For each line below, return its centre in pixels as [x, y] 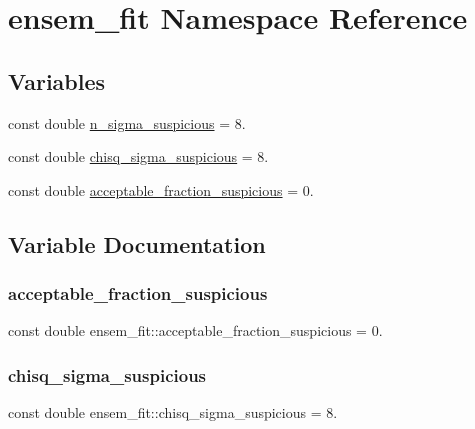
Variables [57, 80]
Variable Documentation [137, 243]
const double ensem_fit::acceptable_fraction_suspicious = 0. [195, 330]
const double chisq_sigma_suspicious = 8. [138, 156]
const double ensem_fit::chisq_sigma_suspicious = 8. [173, 412]
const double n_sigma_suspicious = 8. [127, 122]
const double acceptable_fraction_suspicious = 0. [161, 189]
